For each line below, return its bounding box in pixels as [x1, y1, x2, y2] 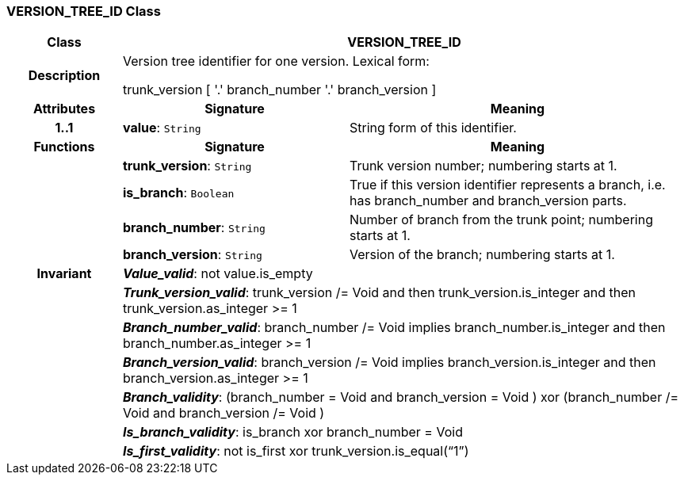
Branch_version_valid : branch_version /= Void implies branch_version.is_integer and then [122, 354, 656, 371]
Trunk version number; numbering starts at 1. [349, 158, 617, 174]
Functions [33, 139, 95, 155]
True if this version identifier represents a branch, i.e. [349, 177, 666, 193]
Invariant [36, 265, 92, 282]
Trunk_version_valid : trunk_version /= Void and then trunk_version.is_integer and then [122, 284, 636, 301]
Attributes [32, 101, 96, 117]
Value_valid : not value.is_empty [122, 265, 313, 282]
